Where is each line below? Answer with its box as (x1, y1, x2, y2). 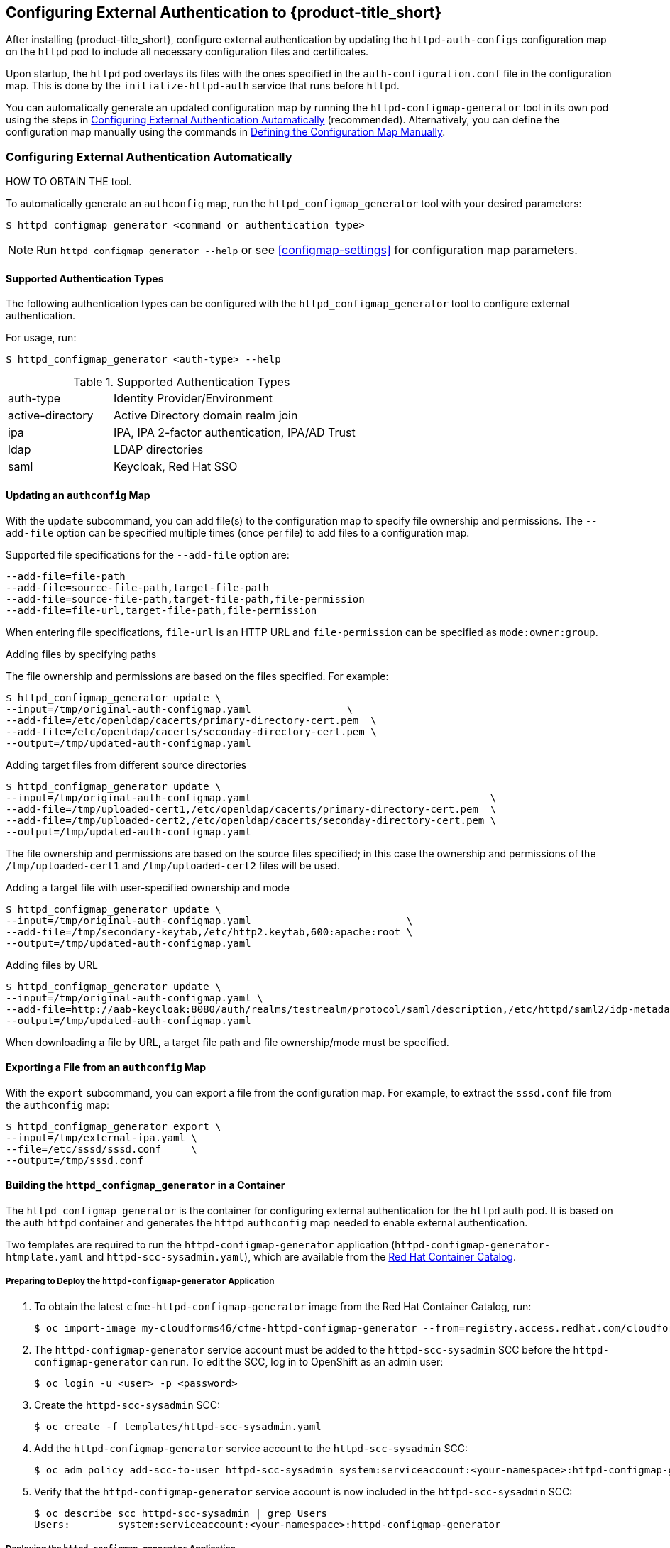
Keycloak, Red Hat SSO (113, 459, 238, 474)
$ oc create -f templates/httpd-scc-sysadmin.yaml (34, 1420, 322, 1432)
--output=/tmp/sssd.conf (6, 1154, 143, 1166)
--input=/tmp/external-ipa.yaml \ (6, 1131, 197, 1143)
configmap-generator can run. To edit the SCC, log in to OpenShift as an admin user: (34, 1355, 444, 1368)
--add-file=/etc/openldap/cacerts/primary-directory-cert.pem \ (6, 714, 377, 726)
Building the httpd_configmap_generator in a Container (6, 1179, 285, 1192)
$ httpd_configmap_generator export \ (6, 1120, 221, 1132)
